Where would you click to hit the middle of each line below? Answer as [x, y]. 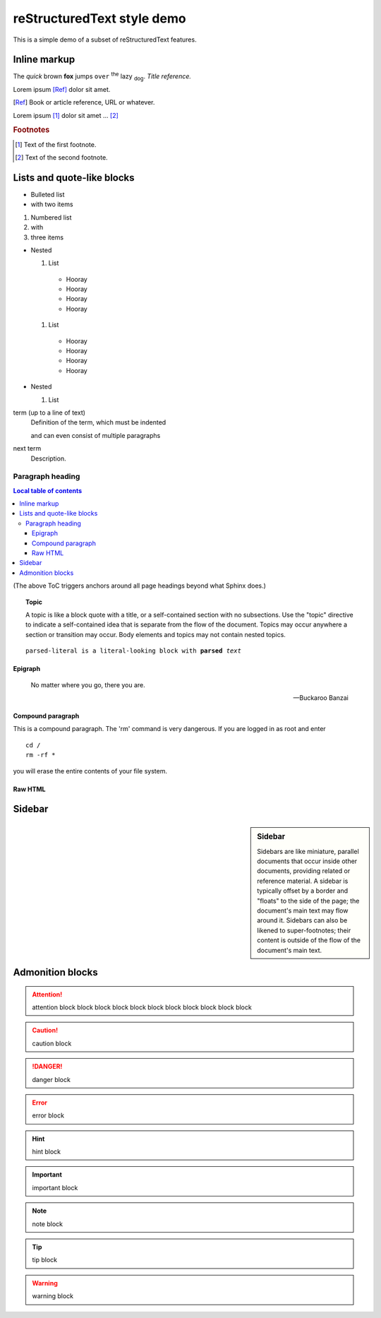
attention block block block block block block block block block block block [142, 1007]
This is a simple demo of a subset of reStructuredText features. [105, 40]
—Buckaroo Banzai [321, 697]
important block [55, 1187]
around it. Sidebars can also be [302, 920]
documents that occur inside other [307, 861]
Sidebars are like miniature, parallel [308, 851]
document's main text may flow [303, 910]
